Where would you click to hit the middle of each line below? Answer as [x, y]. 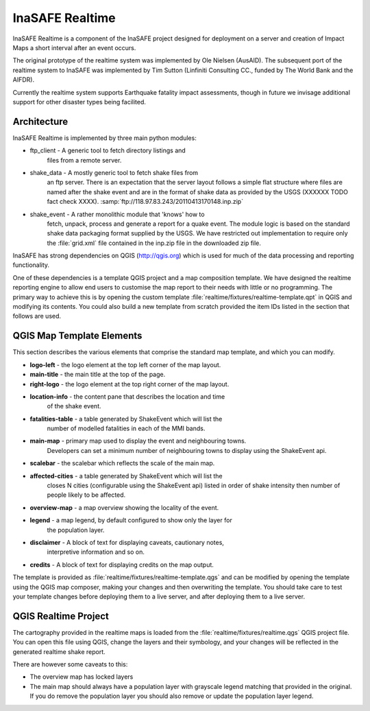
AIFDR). [23, 80]
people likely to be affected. [86, 495]
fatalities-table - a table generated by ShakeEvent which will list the [126, 419]
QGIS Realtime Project [61, 616]
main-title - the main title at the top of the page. [98, 375]
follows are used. [37, 316]
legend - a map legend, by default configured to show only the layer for [131, 520]
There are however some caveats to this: [70, 664]
